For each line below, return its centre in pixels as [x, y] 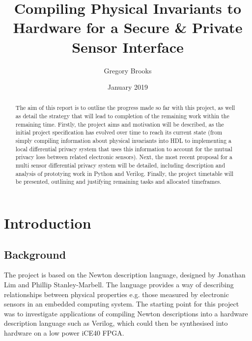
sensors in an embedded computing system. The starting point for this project [122, 304]
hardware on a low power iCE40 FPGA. [64, 333]
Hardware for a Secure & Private [128, 27]
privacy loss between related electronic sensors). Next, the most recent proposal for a [124, 157]
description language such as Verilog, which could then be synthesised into [116, 323]
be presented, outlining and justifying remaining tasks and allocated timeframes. [118, 182]
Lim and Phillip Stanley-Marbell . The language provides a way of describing [119, 285]
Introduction [48, 223]
